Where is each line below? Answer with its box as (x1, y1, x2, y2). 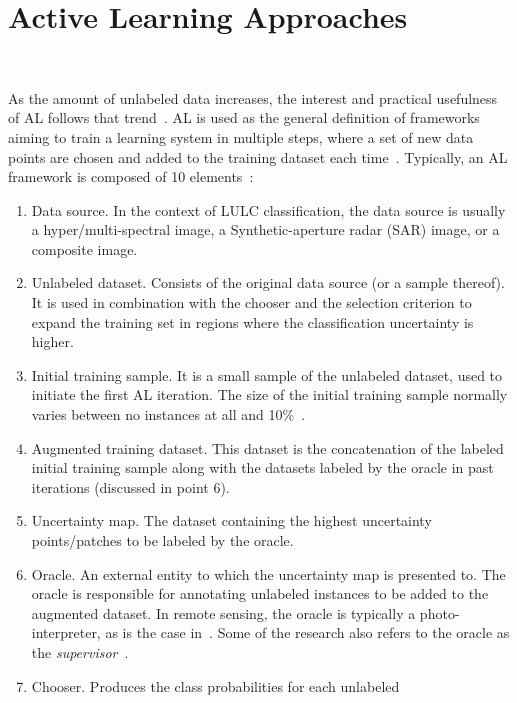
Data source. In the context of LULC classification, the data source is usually (31, 199, 506, 220)
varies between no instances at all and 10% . (31, 404, 306, 425)
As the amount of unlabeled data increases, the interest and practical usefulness (8, 87, 498, 108)
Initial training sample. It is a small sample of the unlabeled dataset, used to (31, 364, 503, 385)
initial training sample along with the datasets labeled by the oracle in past (31, 457, 494, 478)
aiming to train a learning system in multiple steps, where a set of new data (8, 126, 474, 147)
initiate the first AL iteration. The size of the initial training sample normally (31, 384, 508, 405)
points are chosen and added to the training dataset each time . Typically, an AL (8, 146, 508, 167)
